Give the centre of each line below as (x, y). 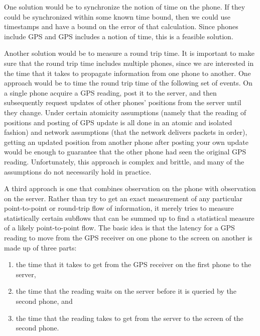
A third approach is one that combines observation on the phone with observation (130, 188)
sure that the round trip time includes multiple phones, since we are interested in (129, 63)
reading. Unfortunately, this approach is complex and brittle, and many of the (124, 161)
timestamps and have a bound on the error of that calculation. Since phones (121, 26)
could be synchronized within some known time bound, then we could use (117, 16)
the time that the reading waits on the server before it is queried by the (126, 291)
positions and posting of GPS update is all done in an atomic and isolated (118, 122)
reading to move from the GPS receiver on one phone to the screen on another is (128, 238)
